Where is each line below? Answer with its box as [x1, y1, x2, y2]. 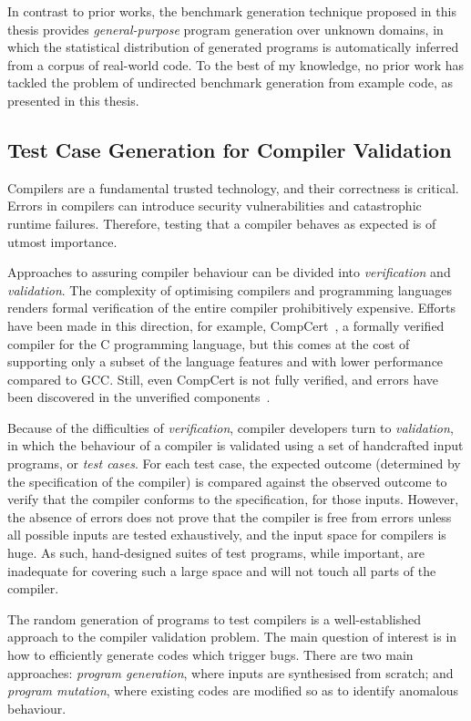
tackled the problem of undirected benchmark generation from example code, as [7, 73, 454, 92]
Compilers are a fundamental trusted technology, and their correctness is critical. [7, 178, 459, 197]
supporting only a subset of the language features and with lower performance [7, 352, 444, 371]
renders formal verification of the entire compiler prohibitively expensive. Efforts [7, 298, 456, 317]
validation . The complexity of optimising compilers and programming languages [7, 280, 452, 299]
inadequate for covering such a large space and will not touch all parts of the [7, 561, 436, 580]
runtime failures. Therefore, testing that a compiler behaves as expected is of [7, 213, 436, 232]
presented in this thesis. [7, 90, 139, 109]
